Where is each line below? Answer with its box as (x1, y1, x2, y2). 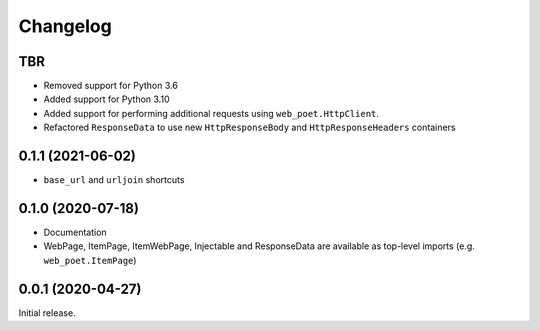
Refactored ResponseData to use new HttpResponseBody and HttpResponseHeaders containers (43, 121, 456, 134)
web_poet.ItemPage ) (43, 254, 137, 266)
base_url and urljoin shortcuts (43, 174, 185, 186)
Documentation (43, 226, 107, 239)
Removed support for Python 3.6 (43, 80, 179, 92)
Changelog (18, 15, 112, 37)
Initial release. (18, 306, 76, 319)
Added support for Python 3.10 (43, 93, 170, 105)
